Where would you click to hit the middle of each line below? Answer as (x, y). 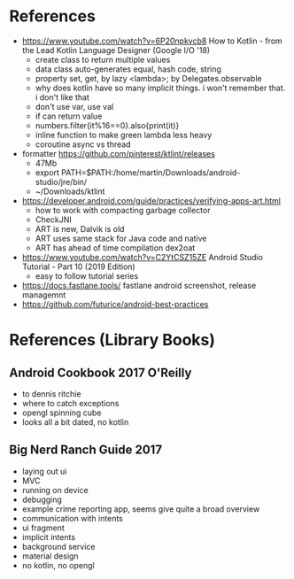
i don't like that (62, 97)
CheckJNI (54, 220)
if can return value (69, 116)
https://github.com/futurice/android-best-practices (115, 304)
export (47, 172)
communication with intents (73, 518)
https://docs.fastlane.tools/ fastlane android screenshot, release (139, 285)
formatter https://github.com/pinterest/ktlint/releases (118, 153)
